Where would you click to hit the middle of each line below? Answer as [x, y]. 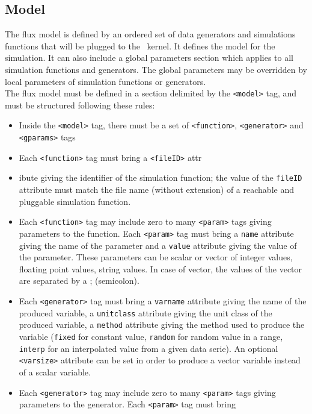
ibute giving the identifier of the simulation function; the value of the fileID [161, 177]
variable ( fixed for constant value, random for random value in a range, [151, 336]
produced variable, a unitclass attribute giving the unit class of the [145, 312]
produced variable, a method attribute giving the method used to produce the [162, 325]
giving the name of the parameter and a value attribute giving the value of [158, 245]
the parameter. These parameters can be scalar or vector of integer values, [156, 257]
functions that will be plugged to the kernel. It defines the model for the [140, 45]
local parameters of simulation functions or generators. [106, 81]
